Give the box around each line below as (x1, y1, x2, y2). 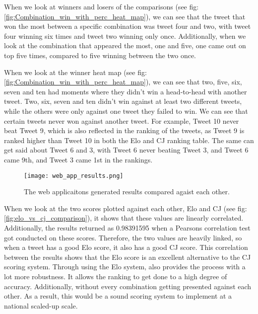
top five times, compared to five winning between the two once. (4, 50, 196, 60)
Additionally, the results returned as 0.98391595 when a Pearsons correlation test (4, 222, 251, 233)
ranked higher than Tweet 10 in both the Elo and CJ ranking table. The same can (4, 135, 254, 145)
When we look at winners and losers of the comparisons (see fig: (4, 1, 199, 11)
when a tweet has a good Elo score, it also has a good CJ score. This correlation (4, 242, 248, 252)
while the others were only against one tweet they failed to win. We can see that (4, 105, 248, 116)
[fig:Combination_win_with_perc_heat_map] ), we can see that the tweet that (4, 11, 246, 21)
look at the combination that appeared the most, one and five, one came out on (4, 40, 246, 51)
